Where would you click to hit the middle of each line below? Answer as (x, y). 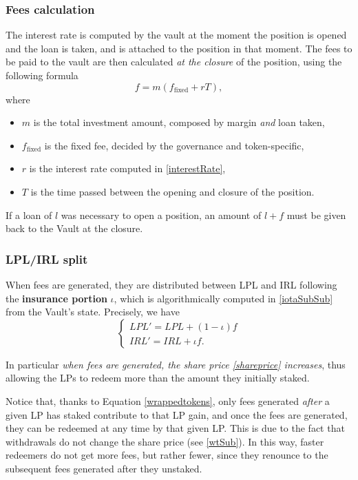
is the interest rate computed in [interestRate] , (127, 168)
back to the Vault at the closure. (74, 228)
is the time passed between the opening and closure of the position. (172, 191)
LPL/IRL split (47, 259)
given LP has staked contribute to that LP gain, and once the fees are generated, (177, 414)
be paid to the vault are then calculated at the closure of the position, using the (174, 62)
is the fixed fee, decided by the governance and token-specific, (174, 145)
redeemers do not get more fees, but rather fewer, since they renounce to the (167, 455)
